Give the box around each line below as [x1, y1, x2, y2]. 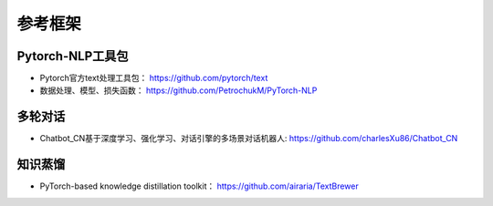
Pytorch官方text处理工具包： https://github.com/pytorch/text [39, 73, 268, 84]
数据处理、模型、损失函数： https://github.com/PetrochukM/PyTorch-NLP [39, 85, 318, 96]
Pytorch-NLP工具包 [16, 48, 129, 64]
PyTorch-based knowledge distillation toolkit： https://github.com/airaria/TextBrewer [39, 180, 360, 191]
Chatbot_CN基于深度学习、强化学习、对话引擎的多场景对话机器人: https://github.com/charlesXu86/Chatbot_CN [39, 133, 458, 144]
